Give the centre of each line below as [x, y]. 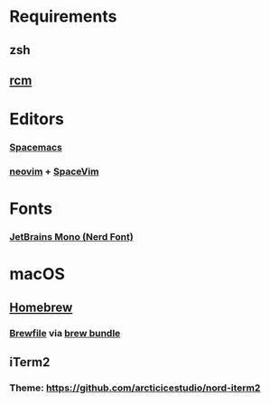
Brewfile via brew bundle [65, 333]
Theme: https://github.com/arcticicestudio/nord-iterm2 [135, 388]
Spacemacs [36, 148]
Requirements [63, 17]
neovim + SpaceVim [54, 171]
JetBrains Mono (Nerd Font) [71, 237]
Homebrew [41, 307]
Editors [37, 119]
